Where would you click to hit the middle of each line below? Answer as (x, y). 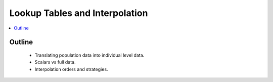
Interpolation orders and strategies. (71, 69)
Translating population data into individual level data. (89, 55)
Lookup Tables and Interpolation (79, 13)
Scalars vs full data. (55, 62)
